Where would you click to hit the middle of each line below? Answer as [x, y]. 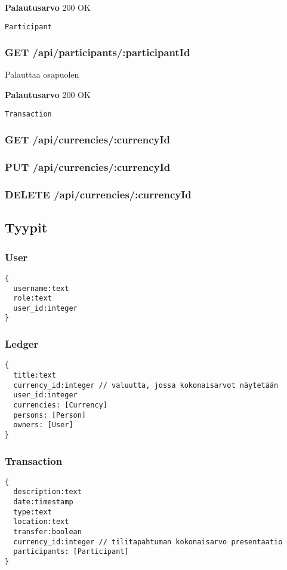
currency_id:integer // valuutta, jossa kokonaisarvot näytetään [146, 385]
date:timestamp [43, 502]
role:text [33, 298]
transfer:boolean [47, 532]
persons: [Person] [50, 415]
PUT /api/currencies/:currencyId [88, 167]
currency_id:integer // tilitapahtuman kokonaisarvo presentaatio [148, 542]
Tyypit [26, 227]
